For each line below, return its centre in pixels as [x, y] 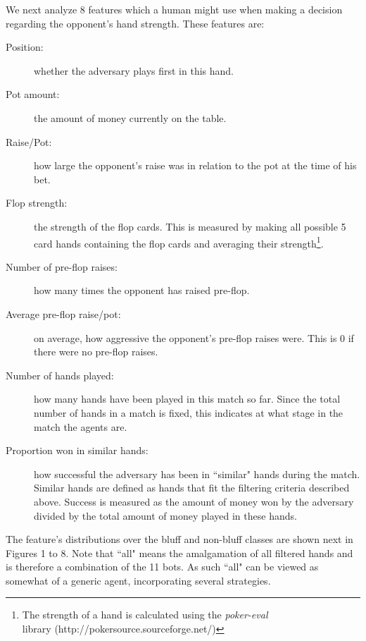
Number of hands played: [60, 375]
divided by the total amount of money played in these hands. [165, 515]
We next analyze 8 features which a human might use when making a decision [174, 9]
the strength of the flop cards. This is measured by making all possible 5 [190, 226]
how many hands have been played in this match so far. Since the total [187, 399]
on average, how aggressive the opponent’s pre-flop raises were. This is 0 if [194, 337]
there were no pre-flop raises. [96, 352]
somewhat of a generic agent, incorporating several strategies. [138, 580]
